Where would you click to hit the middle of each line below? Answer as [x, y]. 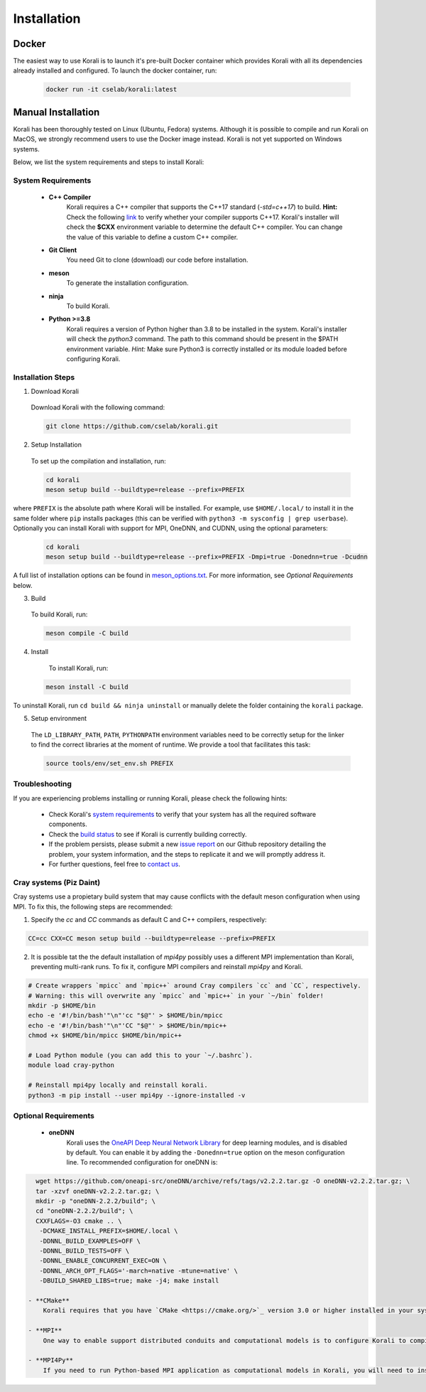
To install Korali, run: [78, 668]
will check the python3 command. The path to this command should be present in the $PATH [202, 339]
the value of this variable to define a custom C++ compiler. [152, 237]
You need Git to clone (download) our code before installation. [157, 260]
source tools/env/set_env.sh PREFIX [110, 763]
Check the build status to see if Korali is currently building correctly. [148, 834]
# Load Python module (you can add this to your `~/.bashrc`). [141, 1055]
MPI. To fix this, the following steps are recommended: [93, 906]
